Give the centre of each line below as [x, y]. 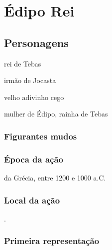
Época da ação [34, 159]
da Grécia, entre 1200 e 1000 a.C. [55, 178]
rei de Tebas [23, 63]
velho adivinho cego [34, 97]
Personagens [36, 42]
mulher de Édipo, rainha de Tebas [56, 114]
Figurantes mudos [41, 136]
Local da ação [32, 200]
